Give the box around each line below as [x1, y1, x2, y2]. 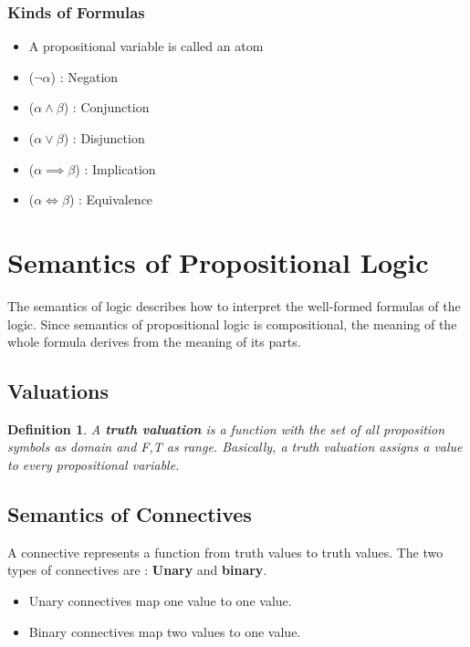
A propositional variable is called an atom [28, 37, 264, 56]
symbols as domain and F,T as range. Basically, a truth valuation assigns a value [7, 437, 463, 456]
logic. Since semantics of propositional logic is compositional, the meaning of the [7, 314, 457, 333]
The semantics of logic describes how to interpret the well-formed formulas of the [7, 296, 461, 315]
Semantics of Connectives [7, 500, 252, 528]
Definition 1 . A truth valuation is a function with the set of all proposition [7, 419, 445, 438]
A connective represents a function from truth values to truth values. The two [7, 542, 444, 561]
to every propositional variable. [7, 455, 180, 475]
